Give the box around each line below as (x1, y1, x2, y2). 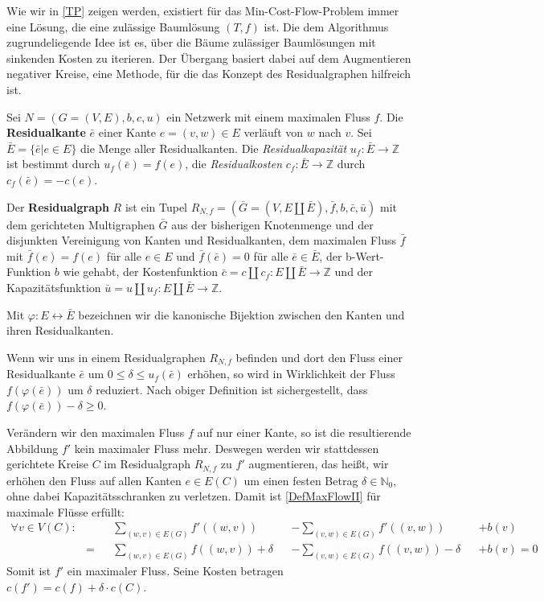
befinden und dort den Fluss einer (235, 348, 403, 365)
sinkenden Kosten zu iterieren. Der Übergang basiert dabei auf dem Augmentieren (6, 49, 411, 66)
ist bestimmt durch (6, 155, 100, 172)
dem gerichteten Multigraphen (6, 216, 155, 233)
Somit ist (6, 562, 51, 579)
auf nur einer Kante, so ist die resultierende (197, 423, 411, 440)
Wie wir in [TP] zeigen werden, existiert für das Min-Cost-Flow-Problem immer (6, 2, 399, 19)
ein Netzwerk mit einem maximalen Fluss (166, 108, 370, 125)
